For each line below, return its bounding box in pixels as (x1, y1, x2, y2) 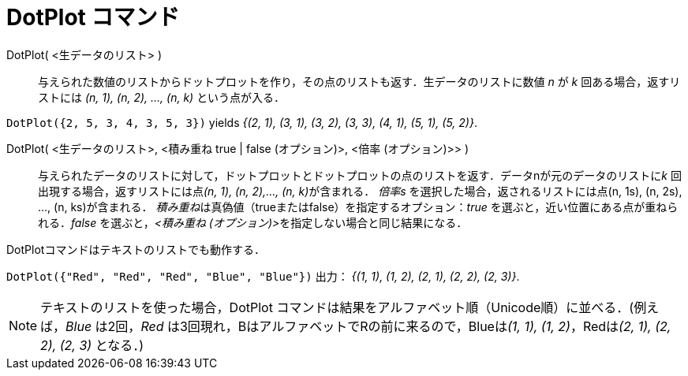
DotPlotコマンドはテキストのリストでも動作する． (6, 242, 265, 256)
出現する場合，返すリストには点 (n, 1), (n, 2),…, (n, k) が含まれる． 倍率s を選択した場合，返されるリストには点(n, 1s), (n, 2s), (38, 184, 682, 198)
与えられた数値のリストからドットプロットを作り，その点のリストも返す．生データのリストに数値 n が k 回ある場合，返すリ (38, 74, 681, 88)
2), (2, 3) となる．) (40, 337, 144, 353)
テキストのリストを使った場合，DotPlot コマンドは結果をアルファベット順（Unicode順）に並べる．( (40, 299, 634, 315)
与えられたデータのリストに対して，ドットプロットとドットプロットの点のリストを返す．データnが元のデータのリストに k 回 (38, 168, 682, 182)
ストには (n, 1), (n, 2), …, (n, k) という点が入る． (38, 90, 286, 104)
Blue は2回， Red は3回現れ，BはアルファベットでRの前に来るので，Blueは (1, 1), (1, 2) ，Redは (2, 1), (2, (65, 318, 671, 334)
